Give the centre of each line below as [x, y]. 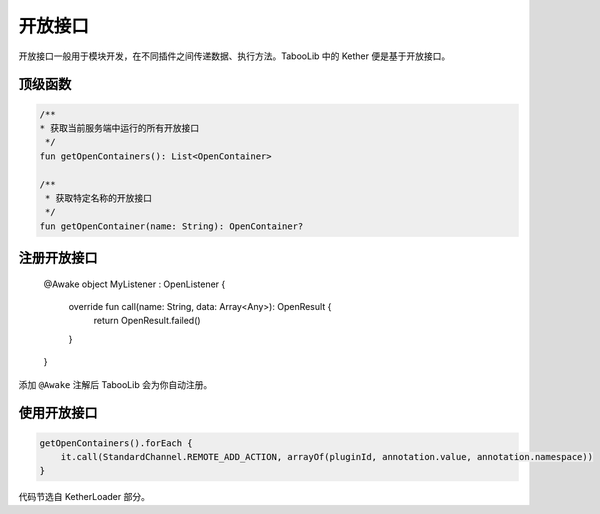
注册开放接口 [58, 258]
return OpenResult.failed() [147, 321]
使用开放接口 [58, 413]
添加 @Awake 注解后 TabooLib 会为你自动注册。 [115, 384]
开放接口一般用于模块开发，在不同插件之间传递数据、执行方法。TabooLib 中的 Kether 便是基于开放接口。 [234, 56]
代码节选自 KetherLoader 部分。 [84, 497]
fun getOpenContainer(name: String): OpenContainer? [171, 226]
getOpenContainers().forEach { [116, 443]
